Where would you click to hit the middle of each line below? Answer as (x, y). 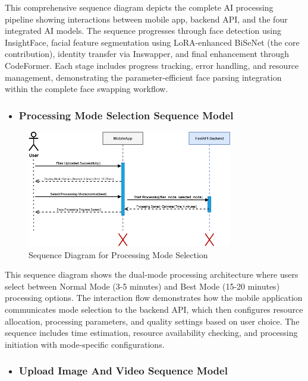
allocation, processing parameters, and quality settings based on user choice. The (152, 321)
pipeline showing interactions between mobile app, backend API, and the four (146, 19)
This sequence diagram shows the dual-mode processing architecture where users (152, 274)
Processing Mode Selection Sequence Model (126, 115)
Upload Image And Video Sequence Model (123, 371)
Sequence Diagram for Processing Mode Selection (118, 254)
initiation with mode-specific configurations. (85, 344)
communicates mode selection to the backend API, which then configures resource (154, 309)
